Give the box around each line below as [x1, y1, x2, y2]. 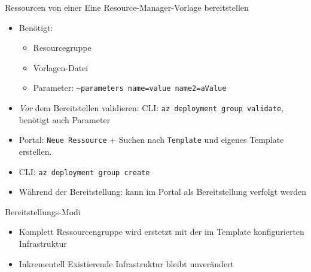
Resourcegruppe [33, 41, 92, 54]
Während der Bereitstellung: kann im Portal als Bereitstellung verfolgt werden [19, 185, 307, 198]
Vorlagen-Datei [33, 61, 89, 74]
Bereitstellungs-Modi [5, 205, 81, 218]
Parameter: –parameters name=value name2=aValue [33, 81, 227, 94]
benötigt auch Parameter [19, 113, 111, 126]
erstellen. [19, 145, 52, 157]
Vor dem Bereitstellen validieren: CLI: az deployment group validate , [19, 102, 284, 114]
